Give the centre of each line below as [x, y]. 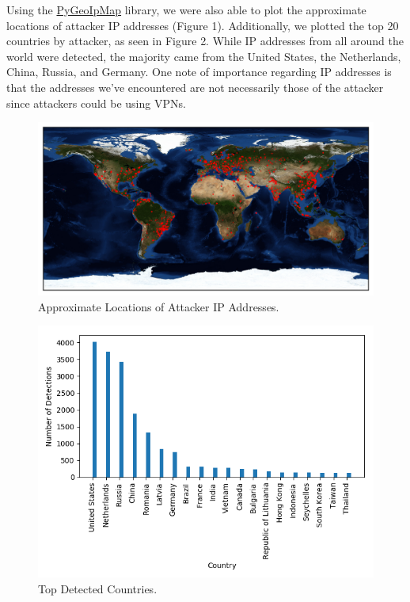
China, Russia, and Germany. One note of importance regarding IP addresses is [199, 72]
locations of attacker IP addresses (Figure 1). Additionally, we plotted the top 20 [203, 25]
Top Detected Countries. [98, 588]
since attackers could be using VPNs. [96, 103]
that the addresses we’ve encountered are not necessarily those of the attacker [195, 87]
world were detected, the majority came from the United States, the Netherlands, [204, 56]
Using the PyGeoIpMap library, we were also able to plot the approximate [186, 10]
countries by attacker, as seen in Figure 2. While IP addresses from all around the [205, 41]
